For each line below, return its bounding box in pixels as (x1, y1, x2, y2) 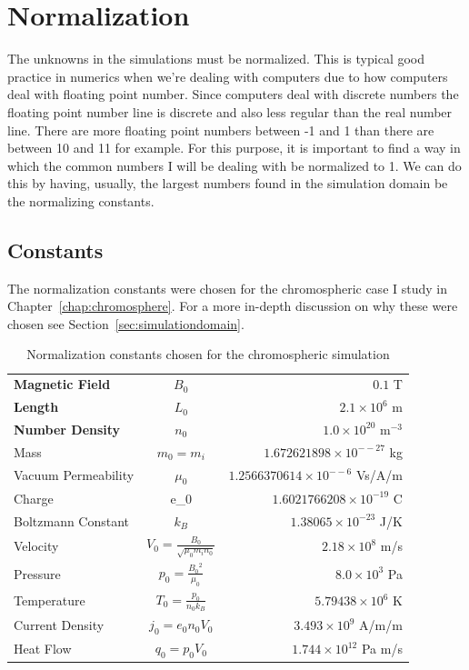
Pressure (14, 564, 61, 583)
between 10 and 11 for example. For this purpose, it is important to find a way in (7, 138, 461, 157)
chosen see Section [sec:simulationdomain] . (7, 314, 244, 333)
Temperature (14, 591, 85, 610)
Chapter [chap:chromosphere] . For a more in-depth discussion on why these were (7, 296, 458, 315)
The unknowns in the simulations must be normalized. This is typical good (7, 49, 425, 68)
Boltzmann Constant (14, 511, 130, 530)
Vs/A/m (355, 465, 403, 485)
